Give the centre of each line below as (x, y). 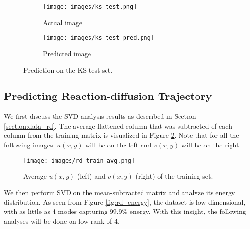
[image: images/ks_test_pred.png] (99, 38)
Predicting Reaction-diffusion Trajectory (108, 96)
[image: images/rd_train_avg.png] (79, 160)
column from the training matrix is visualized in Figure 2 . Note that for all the (122, 135)
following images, (29, 145)
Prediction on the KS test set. (68, 70)
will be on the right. (211, 145)
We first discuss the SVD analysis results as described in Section (100, 116)
